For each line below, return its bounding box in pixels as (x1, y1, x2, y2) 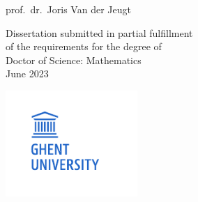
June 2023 (6, 66, 49, 81)
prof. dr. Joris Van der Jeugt (6, 2, 131, 16)
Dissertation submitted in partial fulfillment (6, 25, 193, 40)
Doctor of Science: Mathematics (6, 52, 142, 67)
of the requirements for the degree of (6, 39, 162, 54)
